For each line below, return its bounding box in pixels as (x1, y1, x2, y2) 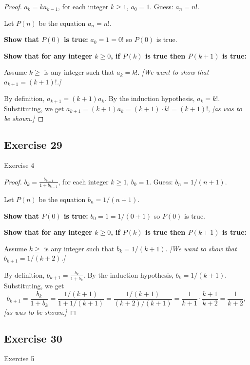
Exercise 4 (4, 160, 35, 170)
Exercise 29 (4, 137, 62, 152)
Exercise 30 (4, 330, 62, 345)
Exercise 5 (4, 353, 35, 364)
